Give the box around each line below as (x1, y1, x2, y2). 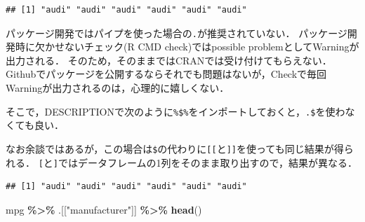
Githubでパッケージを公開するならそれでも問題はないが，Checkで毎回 (6, 67, 327, 81)
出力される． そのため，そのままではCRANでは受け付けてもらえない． (6, 53, 332, 67)
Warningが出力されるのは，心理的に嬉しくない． (6, 81, 230, 95)
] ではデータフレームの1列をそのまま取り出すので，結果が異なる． (53, 155, 358, 169)
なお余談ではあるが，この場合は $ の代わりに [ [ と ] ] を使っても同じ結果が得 (6, 141, 344, 155)
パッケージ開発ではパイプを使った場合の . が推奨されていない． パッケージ (6, 25, 347, 40)
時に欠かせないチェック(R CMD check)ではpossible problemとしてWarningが (15, 39, 359, 54)
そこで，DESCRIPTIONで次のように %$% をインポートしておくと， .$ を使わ (6, 104, 345, 118)
